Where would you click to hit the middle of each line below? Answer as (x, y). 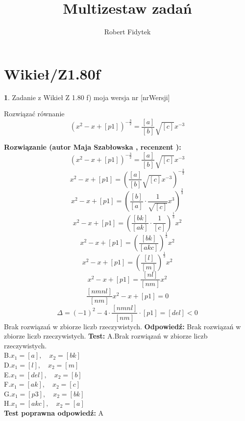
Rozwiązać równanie (34, 114)
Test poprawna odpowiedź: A (54, 412)
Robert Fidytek (127, 32)
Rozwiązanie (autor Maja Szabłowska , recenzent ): (93, 146)
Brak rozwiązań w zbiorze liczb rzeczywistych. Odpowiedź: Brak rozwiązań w (122, 326)
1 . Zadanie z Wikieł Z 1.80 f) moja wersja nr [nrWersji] (87, 97)
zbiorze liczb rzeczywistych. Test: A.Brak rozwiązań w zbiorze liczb (106, 336)
